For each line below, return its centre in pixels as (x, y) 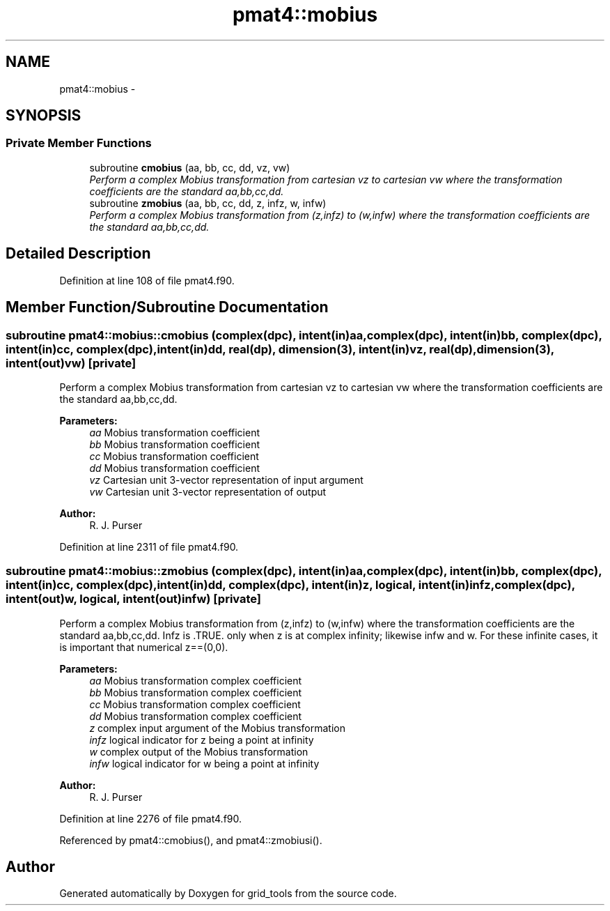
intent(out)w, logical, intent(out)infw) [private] (133, 599)
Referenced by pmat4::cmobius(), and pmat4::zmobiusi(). (191, 840)
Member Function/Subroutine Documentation (167, 307)
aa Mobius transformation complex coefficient (196, 680)
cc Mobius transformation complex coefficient (195, 704)
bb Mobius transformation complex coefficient (196, 692)
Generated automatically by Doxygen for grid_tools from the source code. (228, 894)
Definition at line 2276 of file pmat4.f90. (151, 818)
